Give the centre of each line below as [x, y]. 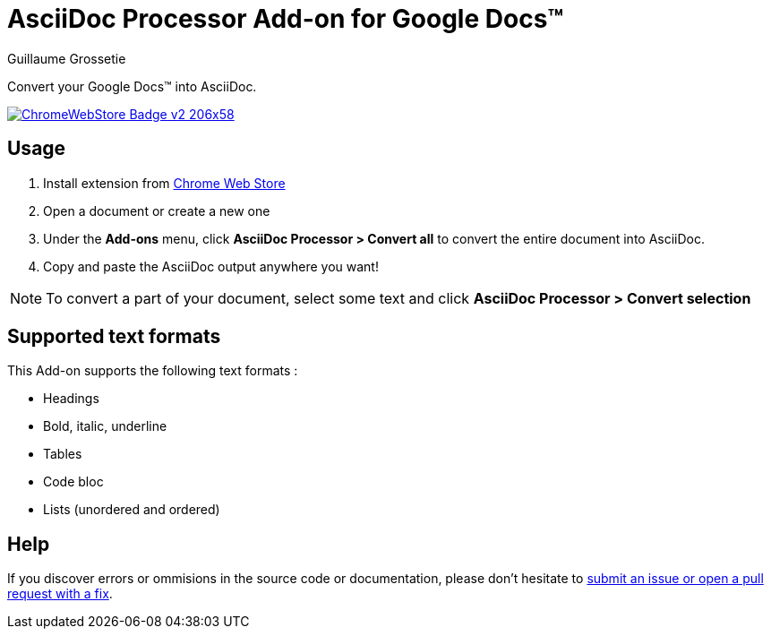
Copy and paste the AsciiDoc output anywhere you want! [211, 266]
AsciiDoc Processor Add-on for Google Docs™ [286, 19]
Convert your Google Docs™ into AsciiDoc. [132, 86]
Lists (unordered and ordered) [132, 510]
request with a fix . [60, 594]
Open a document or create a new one [157, 211]
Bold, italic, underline [105, 426]
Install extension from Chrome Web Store [164, 183]
